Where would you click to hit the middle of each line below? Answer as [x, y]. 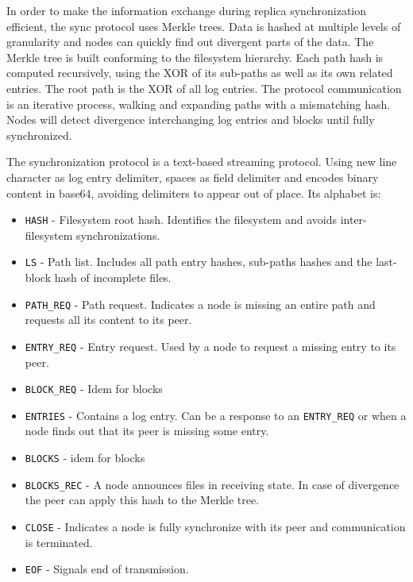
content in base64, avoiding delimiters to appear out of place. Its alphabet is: [194, 193]
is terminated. [59, 542]
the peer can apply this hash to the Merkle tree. [142, 500]
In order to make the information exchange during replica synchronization [187, 10]
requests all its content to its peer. [108, 320]
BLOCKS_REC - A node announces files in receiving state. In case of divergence [212, 484]
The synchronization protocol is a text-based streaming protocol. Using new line [202, 162]
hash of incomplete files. [113, 278]
